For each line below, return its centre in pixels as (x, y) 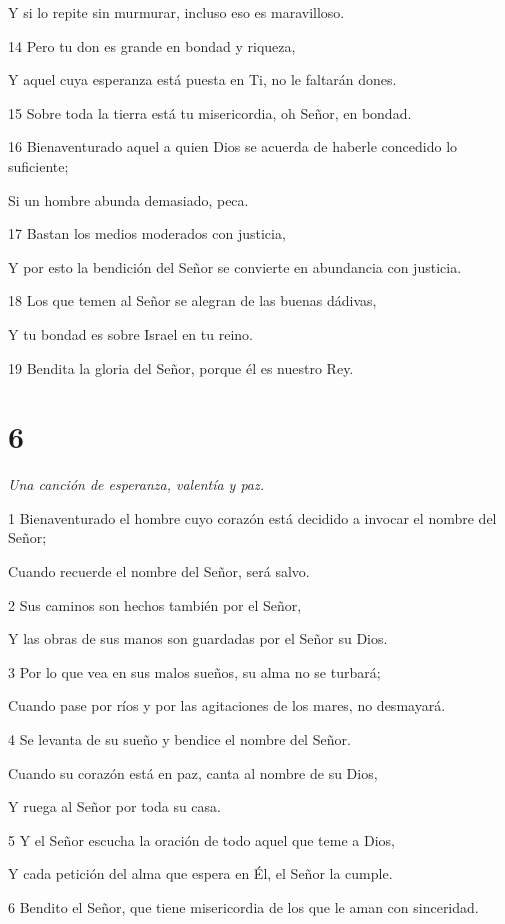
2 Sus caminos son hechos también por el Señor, (155, 604)
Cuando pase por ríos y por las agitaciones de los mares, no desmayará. (227, 705)
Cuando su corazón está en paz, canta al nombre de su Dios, (193, 772)
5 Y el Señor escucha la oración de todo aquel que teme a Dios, (201, 839)
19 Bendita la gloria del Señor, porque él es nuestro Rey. (181, 367)
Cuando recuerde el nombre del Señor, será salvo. (159, 571)
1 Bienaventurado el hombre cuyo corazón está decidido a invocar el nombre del (252, 517)
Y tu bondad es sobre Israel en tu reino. (130, 333)
